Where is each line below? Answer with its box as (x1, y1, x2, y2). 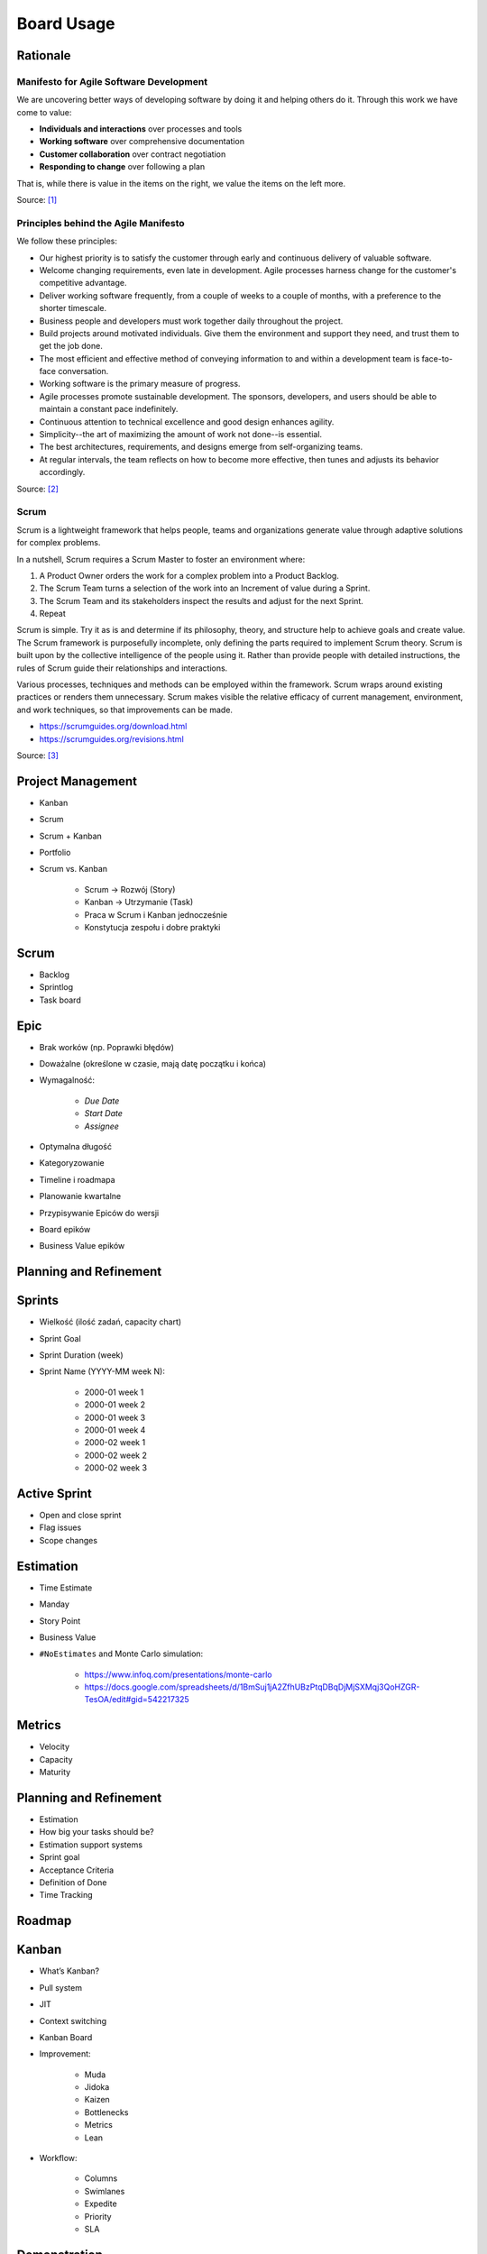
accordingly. (39, 467, 86, 478)
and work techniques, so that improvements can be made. (16, 704, 234, 715)
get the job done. (39, 341, 103, 352)
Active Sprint (16, 1486, 92, 1501)
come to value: (16, 106, 72, 117)
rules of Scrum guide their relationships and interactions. (16, 663, 228, 673)
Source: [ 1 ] (16, 195, 58, 206)
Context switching (39, 2015, 107, 2026)
